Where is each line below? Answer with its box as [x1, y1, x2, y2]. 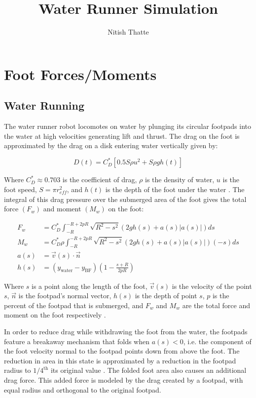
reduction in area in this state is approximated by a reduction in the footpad [4, 355, 236, 365]
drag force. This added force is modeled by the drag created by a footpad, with [4, 375, 243, 385]
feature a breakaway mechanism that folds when [4, 336, 149, 346]
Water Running [4, 98, 85, 113]
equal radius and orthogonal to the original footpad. [4, 384, 161, 395]
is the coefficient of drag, [62, 174, 137, 185]
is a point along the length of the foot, [32, 280, 147, 291]
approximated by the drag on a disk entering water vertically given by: [4, 140, 218, 151]
